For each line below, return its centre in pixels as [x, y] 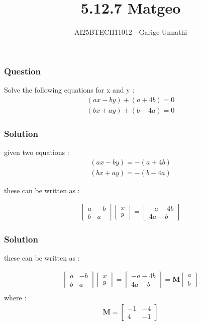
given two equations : [37, 152]
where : [15, 298]
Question [23, 71]
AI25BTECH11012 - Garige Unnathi [131, 32]
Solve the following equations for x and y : [69, 90]
